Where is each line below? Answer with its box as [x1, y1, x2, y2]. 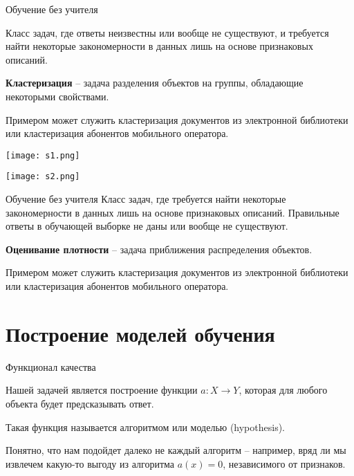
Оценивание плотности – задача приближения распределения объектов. [6, 241, 313, 256]
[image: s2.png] [6, 172, 80, 182]
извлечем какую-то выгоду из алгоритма [6, 456, 174, 470]
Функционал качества [6, 359, 96, 374]
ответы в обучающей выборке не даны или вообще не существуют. [6, 219, 288, 233]
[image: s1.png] [6, 150, 80, 161]
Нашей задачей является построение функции [6, 383, 198, 397]
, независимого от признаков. [223, 456, 346, 470]
